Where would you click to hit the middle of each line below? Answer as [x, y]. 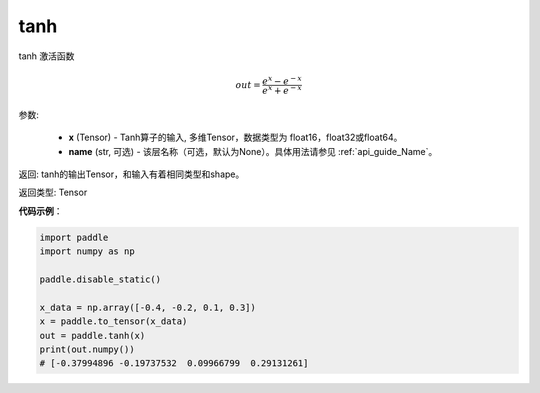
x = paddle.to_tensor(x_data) [113, 321]
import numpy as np [87, 251]
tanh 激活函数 [46, 56]
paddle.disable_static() [100, 279]
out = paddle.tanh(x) [92, 335]
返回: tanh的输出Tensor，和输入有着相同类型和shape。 [131, 174]
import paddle [74, 237]
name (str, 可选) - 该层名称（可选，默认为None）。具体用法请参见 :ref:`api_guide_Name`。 [253, 151]
